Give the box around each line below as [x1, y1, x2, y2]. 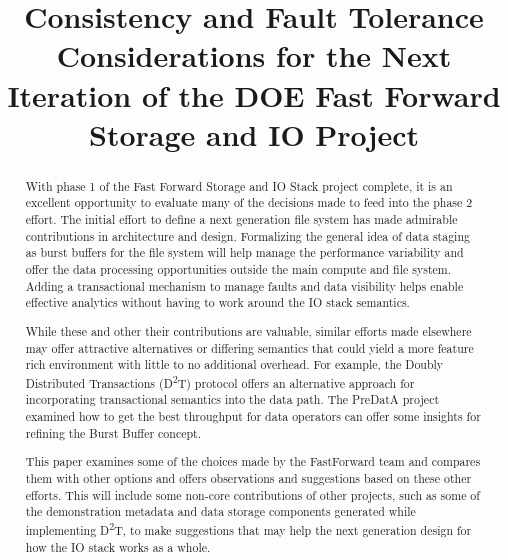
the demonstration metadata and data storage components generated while [25, 503, 416, 520]
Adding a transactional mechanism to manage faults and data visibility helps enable [25, 277, 464, 294]
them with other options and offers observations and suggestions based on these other [25, 469, 472, 486]
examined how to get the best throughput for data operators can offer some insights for [25, 408, 481, 425]
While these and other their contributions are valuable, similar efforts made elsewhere [25, 322, 472, 339]
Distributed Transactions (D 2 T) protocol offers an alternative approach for [25, 371, 415, 391]
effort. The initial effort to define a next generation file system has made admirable [25, 211, 458, 228]
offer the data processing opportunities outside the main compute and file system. [25, 261, 452, 278]
